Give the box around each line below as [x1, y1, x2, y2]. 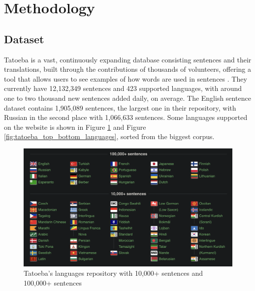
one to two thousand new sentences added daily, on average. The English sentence [4, 92, 251, 103]
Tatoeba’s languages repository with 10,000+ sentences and [24, 268, 203, 278]
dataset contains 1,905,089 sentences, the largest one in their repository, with [4, 102, 236, 113]
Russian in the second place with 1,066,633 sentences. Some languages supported [4, 112, 248, 122]
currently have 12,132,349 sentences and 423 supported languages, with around [4, 83, 242, 93]
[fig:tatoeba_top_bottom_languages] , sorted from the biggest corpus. [4, 131, 215, 142]
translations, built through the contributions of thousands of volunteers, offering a [4, 64, 252, 74]
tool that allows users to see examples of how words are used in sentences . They [4, 73, 247, 84]
